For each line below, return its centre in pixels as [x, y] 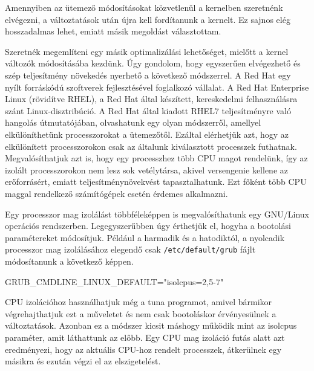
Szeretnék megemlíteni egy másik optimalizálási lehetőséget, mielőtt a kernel [147, 51]
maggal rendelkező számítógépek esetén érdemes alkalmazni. [116, 193]
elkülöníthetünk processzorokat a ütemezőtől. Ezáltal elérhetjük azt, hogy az [147, 134]
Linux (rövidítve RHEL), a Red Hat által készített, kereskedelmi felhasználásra [151, 99]
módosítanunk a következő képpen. [69, 261]
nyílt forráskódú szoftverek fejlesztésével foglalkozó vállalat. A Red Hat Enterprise [157, 87]
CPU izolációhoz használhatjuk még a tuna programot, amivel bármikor [139, 302]
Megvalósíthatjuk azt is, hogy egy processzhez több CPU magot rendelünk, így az [156, 158]
